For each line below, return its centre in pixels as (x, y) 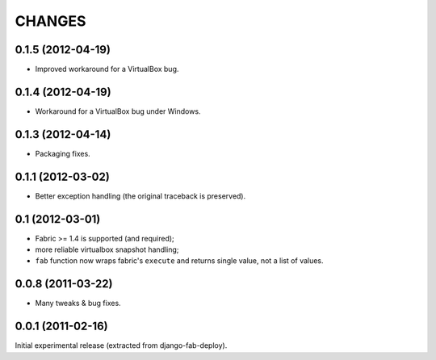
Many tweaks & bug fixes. (78, 303)
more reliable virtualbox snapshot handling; (107, 249)
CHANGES (50, 21)
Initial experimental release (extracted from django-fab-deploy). (121, 345)
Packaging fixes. (63, 153)
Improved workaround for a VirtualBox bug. (107, 69)
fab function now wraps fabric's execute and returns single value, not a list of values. (179, 261)
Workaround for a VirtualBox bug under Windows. (118, 111)
